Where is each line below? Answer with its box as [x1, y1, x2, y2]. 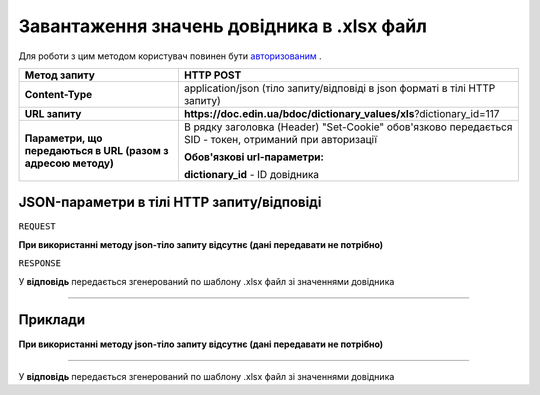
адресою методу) [24, 156, 114, 170]
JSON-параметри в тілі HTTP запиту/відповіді [18, 194, 322, 211]
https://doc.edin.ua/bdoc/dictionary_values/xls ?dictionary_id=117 [183, 106, 500, 120]
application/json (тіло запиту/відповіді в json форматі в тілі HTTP [183, 81, 496, 95]
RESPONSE [18, 258, 62, 269]
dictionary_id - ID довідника [183, 167, 320, 181]
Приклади [18, 311, 86, 329]
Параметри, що [24, 131, 103, 145]
